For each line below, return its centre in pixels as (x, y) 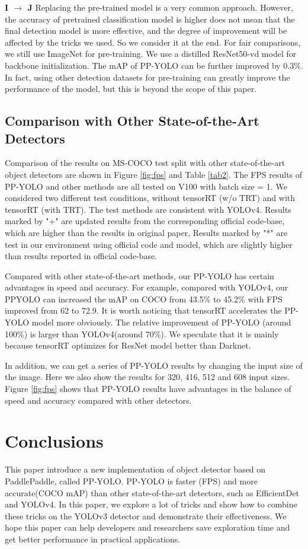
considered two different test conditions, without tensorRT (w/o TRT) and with (150, 198)
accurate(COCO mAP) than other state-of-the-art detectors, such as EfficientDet (152, 492)
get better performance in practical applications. (93, 539)
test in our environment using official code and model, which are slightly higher (149, 244)
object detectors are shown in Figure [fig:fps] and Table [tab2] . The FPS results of (154, 174)
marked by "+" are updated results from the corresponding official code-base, (145, 221)
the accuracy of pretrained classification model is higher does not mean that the (150, 19)
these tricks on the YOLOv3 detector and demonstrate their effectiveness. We (146, 516)
